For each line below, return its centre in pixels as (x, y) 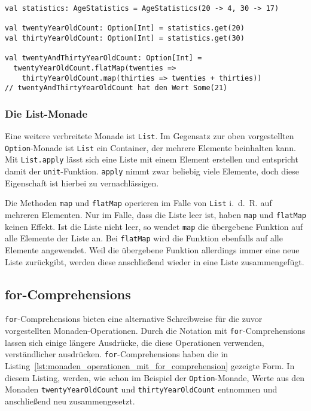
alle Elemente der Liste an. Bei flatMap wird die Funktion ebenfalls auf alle (144, 238)
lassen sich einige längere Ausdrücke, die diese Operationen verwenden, (135, 342)
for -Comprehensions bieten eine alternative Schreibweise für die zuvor (134, 319)
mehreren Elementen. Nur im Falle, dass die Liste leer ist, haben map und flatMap (155, 214)
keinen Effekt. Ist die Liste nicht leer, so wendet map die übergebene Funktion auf (154, 226)
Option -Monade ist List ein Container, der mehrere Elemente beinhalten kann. (150, 147)
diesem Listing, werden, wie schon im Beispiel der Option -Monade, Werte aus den (155, 377)
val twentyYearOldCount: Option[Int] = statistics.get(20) (125, 28)
